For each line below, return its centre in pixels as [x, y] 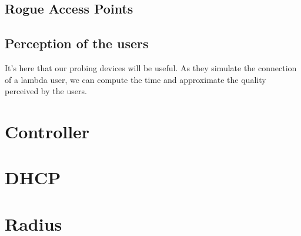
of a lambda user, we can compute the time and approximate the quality [136, 79]
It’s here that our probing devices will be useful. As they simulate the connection [151, 67]
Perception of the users [77, 43]
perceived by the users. [46, 91]
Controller [47, 131]
